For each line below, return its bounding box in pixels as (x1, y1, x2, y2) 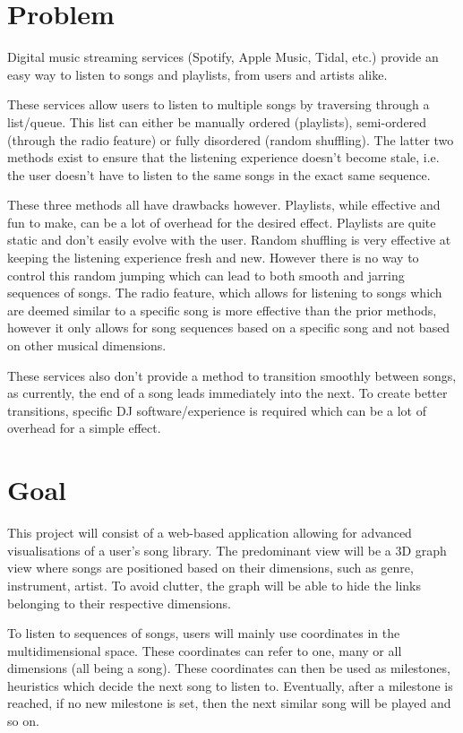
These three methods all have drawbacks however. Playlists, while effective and (7, 195, 441, 214)
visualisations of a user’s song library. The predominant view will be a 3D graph (7, 540, 447, 559)
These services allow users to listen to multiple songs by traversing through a (7, 95, 430, 114)
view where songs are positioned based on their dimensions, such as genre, (7, 558, 414, 577)
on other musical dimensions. (7, 336, 167, 355)
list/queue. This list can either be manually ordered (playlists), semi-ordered (7, 112, 427, 131)
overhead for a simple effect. (7, 418, 161, 437)
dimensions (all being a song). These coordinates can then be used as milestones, (7, 659, 450, 677)
